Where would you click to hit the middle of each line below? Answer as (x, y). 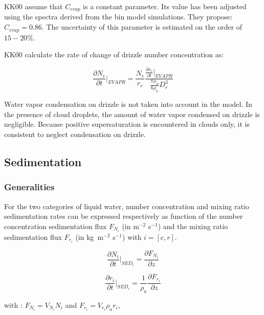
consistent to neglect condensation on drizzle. (75, 134)
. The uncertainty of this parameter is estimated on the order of (142, 27)
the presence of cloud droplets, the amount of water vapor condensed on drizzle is (132, 114)
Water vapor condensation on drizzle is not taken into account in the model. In (128, 104)
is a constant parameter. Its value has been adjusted (165, 6)
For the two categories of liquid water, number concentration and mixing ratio (127, 206)
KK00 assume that (34, 6)
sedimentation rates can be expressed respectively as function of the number (124, 216)
